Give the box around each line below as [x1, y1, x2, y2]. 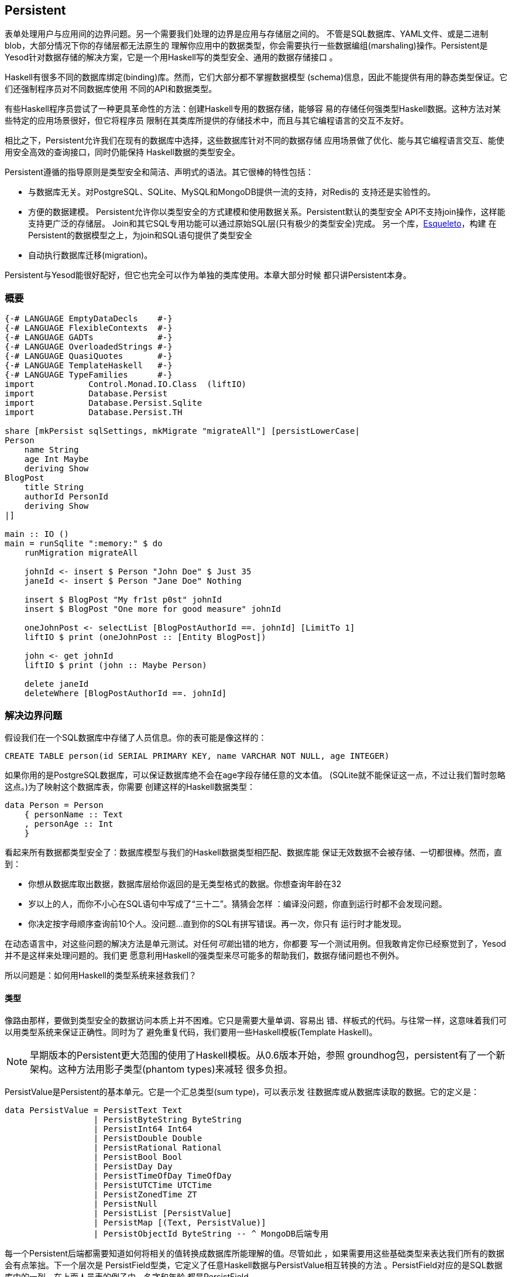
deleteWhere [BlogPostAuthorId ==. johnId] [24, 689, 227, 699]
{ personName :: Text [24, 809, 123, 819]
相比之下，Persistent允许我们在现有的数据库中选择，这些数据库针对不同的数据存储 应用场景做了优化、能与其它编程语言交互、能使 [5, 135, 504, 146]
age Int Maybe [24, 454, 89, 464]
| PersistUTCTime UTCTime [93, 1180, 212, 1190]
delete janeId [24, 679, 89, 689]
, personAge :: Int [24, 819, 114, 828]
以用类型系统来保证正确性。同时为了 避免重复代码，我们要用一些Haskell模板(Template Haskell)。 [5, 1027, 377, 1038]
